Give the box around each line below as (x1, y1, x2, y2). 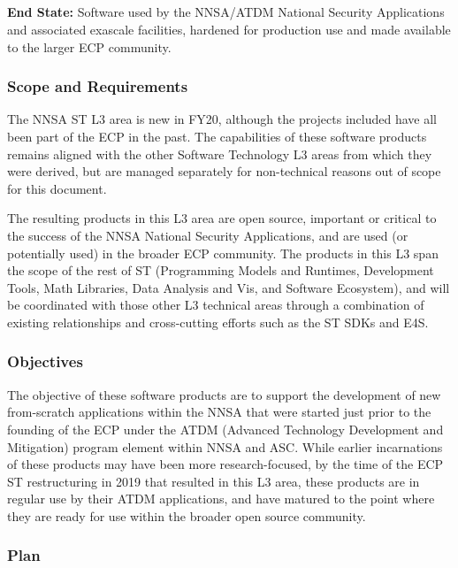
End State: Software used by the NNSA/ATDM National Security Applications (7, 3, 445, 21)
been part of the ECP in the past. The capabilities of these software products (7, 127, 427, 145)
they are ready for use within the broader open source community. (7, 506, 366, 525)
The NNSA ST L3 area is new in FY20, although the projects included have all (7, 110, 437, 128)
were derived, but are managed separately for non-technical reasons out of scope (7, 162, 441, 180)
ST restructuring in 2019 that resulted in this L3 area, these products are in (7, 472, 420, 490)
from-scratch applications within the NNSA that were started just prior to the (7, 403, 431, 421)
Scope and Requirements (7, 75, 188, 97)
